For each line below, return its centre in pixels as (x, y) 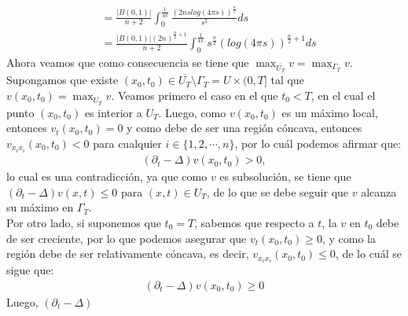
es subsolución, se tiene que (285, 176)
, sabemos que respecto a (254, 222)
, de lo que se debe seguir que (278, 191)
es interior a (113, 112)
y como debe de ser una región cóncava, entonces (244, 128)
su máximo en (40, 207)
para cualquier (127, 143)
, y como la (349, 238)
